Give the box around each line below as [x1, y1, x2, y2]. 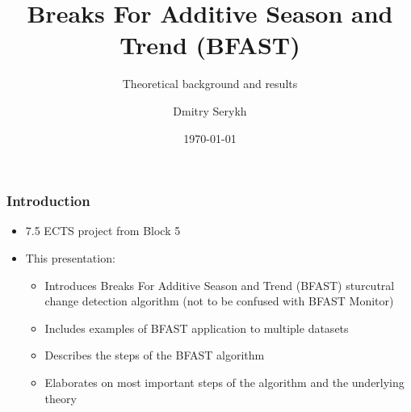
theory [44, 389, 77, 406]
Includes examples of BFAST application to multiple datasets [44, 319, 349, 336]
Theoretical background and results [122, 75, 298, 92]
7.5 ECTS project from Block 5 [25, 222, 181, 239]
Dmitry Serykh [173, 102, 247, 119]
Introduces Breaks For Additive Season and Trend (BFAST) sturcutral [44, 276, 395, 293]
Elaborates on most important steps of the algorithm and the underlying [44, 373, 405, 390]
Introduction [6, 191, 90, 211]
